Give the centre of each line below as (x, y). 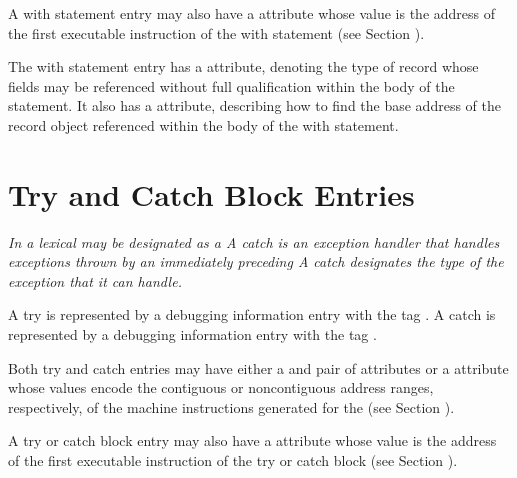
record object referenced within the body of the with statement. (203, 124)
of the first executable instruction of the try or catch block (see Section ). (233, 460)
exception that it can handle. (95, 280)
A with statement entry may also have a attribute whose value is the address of (252, 13)
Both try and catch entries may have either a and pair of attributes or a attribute (258, 367)
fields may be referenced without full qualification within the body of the (231, 85)
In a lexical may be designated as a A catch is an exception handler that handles (254, 241)
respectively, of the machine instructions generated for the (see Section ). (231, 406)
